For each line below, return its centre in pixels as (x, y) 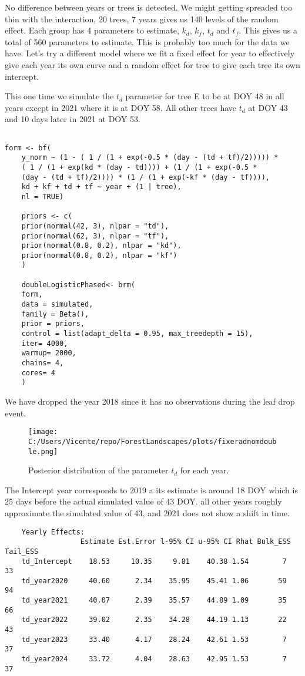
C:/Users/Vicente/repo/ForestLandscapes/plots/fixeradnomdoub (152, 441)
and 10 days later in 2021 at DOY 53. (73, 119)
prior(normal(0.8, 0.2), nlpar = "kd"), (101, 246)
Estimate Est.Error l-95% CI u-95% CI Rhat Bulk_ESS (185, 542)
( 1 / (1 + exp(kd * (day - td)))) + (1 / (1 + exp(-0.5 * (139, 167)
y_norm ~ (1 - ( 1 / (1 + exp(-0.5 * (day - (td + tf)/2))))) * (150, 158)
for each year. (205, 470)
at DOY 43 (268, 107)
